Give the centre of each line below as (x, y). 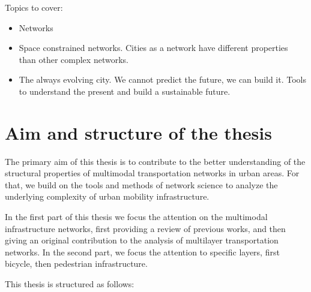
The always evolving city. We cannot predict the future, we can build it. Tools (162, 79)
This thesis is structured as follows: (70, 284)
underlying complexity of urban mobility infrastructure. (107, 196)
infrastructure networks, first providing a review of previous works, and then (145, 228)
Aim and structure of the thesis (138, 132)
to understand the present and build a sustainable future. (125, 91)
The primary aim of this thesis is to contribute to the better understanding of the (155, 161)
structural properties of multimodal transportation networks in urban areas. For (152, 173)
